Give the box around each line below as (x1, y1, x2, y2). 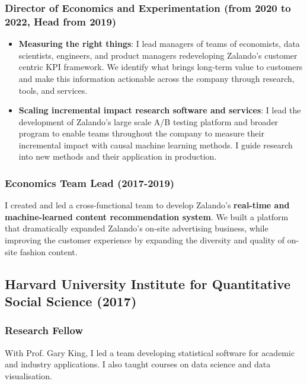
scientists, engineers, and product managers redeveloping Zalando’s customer (18, 49, 298, 61)
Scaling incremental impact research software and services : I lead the (18, 104, 301, 116)
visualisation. (5, 369, 52, 382)
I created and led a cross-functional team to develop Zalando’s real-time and (5, 199, 290, 211)
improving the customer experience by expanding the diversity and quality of (5, 234, 285, 246)
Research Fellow (5, 323, 84, 338)
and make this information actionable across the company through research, (18, 72, 295, 84)
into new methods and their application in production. (18, 150, 217, 163)
